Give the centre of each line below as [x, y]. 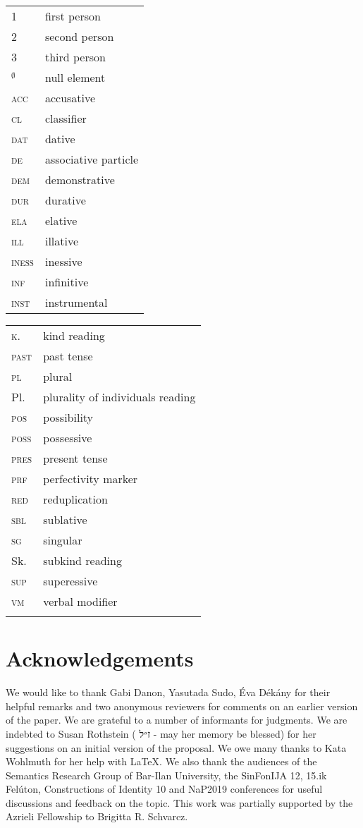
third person [75, 57]
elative [61, 220]
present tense [75, 458]
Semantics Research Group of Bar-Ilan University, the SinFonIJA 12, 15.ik [166, 775]
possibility [68, 417]
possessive [68, 438]
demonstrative [80, 179]
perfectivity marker [91, 479]
